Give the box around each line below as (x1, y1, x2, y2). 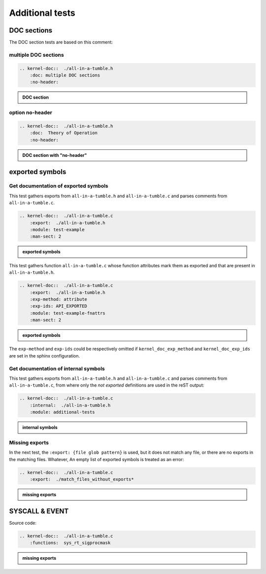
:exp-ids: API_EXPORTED (30, 303, 87, 309)
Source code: (9, 520, 36, 526)
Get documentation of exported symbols (9, 182, 108, 189)
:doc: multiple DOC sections (30, 72, 100, 78)
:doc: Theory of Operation (30, 130, 98, 136)
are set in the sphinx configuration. (9, 353, 80, 359)
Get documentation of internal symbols (9, 365, 105, 372)
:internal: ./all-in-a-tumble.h (30, 402, 111, 408)
